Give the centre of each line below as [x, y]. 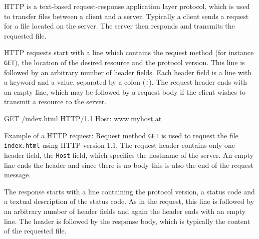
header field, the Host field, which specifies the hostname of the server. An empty [129, 155]
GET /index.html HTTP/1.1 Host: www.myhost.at [83, 118]
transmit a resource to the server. [55, 101]
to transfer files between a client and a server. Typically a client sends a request [126, 16]
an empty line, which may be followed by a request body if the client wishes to [125, 91]
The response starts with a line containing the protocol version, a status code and [129, 191]
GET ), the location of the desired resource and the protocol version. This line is [124, 62]
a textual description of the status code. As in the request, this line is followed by [129, 201]
